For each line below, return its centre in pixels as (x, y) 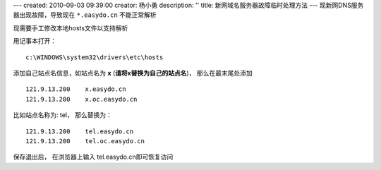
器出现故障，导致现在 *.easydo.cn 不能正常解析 (85, 15)
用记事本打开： (35, 41)
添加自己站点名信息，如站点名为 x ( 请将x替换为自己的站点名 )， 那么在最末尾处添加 (133, 73)
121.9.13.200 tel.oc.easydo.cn (85, 141)
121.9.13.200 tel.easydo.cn (80, 131)
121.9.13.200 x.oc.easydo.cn (81, 99)
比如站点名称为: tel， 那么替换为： (62, 115)
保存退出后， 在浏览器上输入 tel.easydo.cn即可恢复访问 (93, 157)
